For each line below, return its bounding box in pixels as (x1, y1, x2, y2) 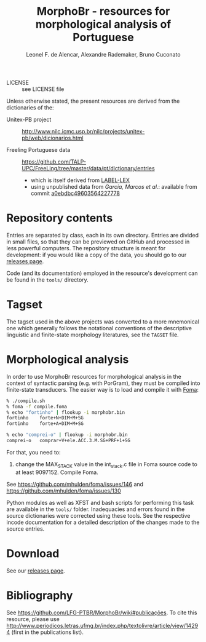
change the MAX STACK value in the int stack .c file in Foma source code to (15, 460, 198, 469)
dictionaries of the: (6, 103, 54, 111)
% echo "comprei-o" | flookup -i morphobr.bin (6, 432, 128, 438)
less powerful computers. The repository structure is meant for (6, 244, 166, 252)
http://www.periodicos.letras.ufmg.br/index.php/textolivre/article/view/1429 (6, 622, 199, 629)
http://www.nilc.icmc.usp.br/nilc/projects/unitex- (22, 127, 145, 135)
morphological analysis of (35, 17, 172, 31)
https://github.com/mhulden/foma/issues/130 (6, 487, 121, 494)
